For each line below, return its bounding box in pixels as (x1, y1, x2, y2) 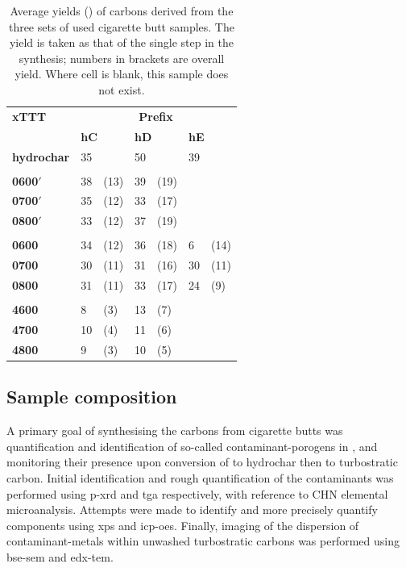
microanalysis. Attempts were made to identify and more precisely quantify (6, 501, 378, 518)
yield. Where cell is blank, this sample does (14, 65, 229, 82)
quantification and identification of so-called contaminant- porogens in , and (6, 437, 378, 454)
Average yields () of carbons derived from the (10, 2, 234, 19)
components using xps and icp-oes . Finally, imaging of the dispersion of (6, 516, 359, 533)
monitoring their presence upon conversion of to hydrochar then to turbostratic (6, 453, 398, 470)
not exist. (98, 81, 145, 98)
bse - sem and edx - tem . (6, 548, 114, 565)
